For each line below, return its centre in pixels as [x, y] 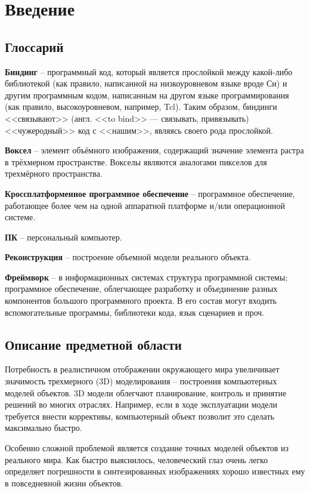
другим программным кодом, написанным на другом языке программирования [147, 95]
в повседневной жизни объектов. [64, 483]
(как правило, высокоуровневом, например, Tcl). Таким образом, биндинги [141, 107]
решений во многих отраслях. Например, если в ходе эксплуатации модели [141, 404]
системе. [20, 217]
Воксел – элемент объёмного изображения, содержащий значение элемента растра [154, 150]
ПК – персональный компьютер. [63, 237]
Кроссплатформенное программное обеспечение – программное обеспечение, [150, 193]
